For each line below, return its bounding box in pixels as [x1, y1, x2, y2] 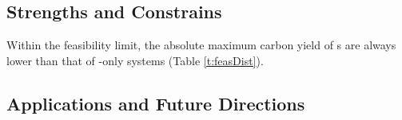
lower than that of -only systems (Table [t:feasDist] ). [6, 52, 264, 68]
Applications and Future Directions [6, 91, 305, 115]
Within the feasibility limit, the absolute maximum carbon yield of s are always [6, 37, 396, 53]
